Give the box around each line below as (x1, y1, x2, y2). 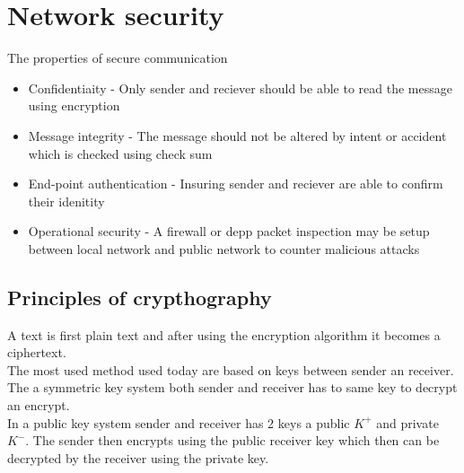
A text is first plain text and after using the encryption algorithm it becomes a (7, 325, 441, 344)
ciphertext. (7, 343, 66, 362)
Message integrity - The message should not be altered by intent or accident (28, 126, 447, 145)
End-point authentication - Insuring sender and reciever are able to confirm (28, 174, 443, 193)
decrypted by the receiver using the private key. (7, 448, 269, 467)
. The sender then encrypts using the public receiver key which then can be (25, 431, 440, 450)
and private (376, 413, 439, 432)
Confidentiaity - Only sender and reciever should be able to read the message (28, 78, 452, 97)
